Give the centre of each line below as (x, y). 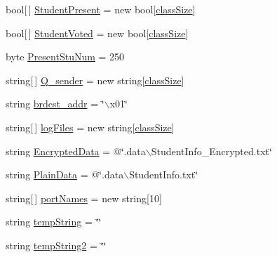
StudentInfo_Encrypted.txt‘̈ (211, 151)
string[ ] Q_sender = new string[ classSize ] (95, 80)
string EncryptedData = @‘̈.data (76, 151)
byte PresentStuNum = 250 (65, 57)
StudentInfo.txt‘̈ (164, 174)
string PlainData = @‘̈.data (65, 174)
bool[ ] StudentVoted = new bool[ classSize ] (97, 33)
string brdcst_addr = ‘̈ (55, 104)
